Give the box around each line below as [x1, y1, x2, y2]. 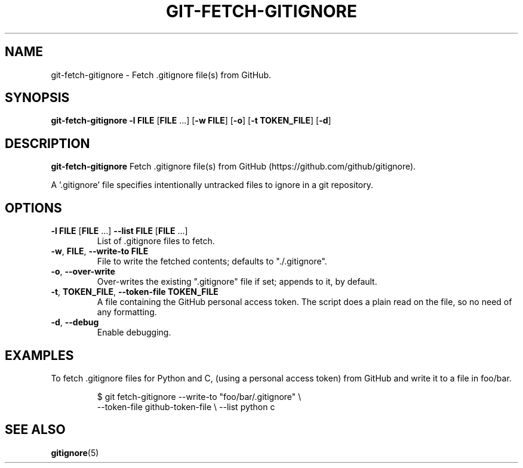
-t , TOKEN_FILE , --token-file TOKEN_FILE [51, 287, 219, 297]
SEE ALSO [5, 422, 66, 438]
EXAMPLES [5, 347, 74, 363]
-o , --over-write [51, 266, 115, 277]
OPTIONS [5, 200, 62, 215]
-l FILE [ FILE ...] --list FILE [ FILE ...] [51, 226, 188, 236]
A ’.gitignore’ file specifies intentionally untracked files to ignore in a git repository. [51, 180, 374, 190]
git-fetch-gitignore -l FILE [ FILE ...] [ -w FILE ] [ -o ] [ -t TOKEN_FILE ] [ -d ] [51, 115, 331, 126]
